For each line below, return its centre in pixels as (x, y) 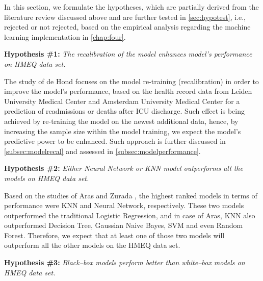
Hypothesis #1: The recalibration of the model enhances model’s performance (128, 54)
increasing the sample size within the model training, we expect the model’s (123, 131)
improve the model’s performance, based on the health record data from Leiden (128, 91)
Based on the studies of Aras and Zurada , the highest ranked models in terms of (131, 195)
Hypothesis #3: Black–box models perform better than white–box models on (125, 262)
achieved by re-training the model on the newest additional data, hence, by (121, 121)
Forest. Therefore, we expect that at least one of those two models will (114, 235)
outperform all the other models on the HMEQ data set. (92, 245)
